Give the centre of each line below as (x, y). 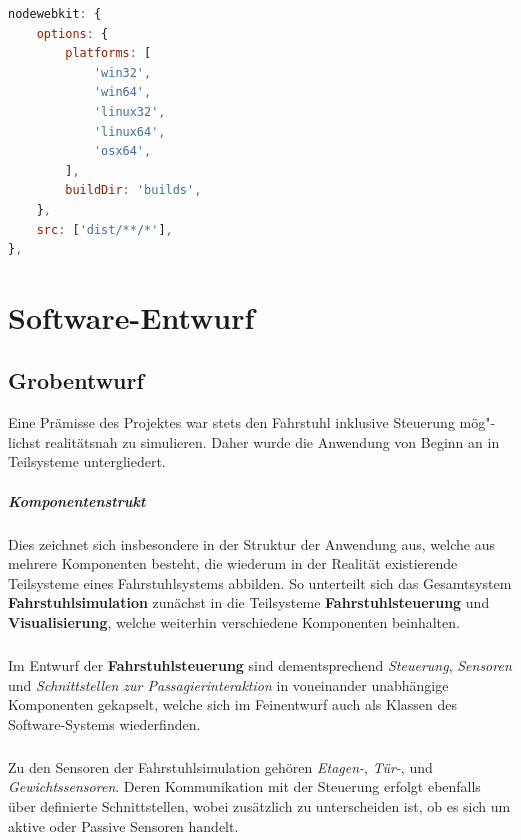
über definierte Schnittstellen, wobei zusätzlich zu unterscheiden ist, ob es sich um (259, 805)
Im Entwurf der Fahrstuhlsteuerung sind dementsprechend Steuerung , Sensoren (260, 664)
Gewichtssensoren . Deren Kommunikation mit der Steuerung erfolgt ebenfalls (244, 786)
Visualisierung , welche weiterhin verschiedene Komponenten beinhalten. (234, 622)
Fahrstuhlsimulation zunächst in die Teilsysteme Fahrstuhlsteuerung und (249, 602)
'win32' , (122, 72)
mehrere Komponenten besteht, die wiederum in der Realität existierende (233, 563)
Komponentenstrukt (77, 500)
